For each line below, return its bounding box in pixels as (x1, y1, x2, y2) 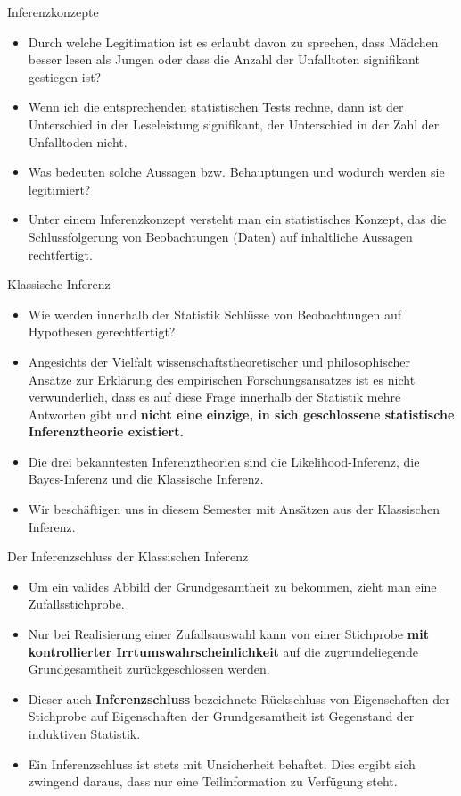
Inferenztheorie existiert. (28, 422, 184, 441)
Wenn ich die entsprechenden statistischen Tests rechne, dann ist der (28, 97, 404, 116)
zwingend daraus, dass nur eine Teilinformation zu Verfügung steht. (28, 772, 398, 791)
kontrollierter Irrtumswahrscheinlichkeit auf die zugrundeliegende (28, 642, 418, 660)
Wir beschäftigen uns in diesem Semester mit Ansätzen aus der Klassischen (28, 500, 440, 518)
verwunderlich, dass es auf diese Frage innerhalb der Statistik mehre (28, 387, 401, 406)
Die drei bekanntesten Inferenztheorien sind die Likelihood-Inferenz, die (28, 452, 420, 470)
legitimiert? (28, 179, 91, 198)
